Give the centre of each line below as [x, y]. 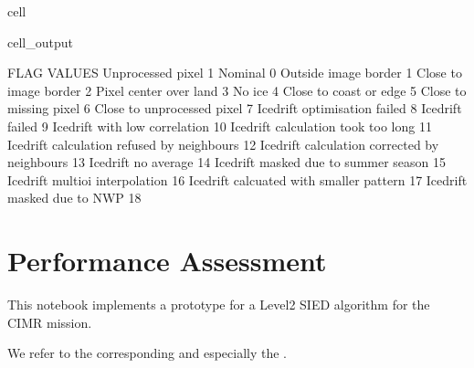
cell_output [40, 42]
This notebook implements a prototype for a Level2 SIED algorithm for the [219, 305]
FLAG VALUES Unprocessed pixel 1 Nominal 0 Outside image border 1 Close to [235, 73]
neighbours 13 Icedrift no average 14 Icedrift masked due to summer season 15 [227, 162]
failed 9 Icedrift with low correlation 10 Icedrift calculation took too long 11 [220, 126]
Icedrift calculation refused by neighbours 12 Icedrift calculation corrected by [223, 144]
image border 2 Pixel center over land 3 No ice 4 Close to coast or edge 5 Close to [237, 90]
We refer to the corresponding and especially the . [147, 353]
